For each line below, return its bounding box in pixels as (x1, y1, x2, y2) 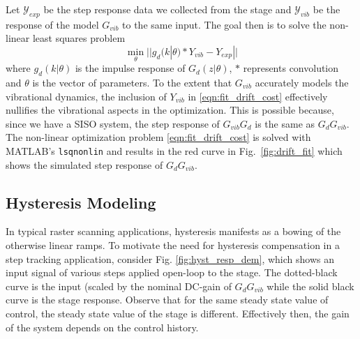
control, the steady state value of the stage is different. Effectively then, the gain (6, 306, 350, 320)
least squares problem (32, 31, 126, 45)
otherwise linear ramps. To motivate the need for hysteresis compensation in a (6, 238, 340, 253)
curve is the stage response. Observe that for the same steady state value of (6, 292, 329, 307)
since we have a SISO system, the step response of (6, 116, 220, 130)
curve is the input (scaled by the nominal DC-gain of (6, 278, 232, 293)
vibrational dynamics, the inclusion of (6, 89, 167, 103)
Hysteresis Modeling (6, 191, 156, 213)
